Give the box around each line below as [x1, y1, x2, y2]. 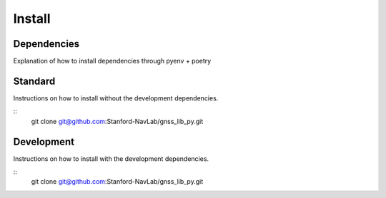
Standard [13, 75, 56, 87]
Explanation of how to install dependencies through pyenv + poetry [13, 57, 212, 66]
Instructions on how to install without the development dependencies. [13, 93, 219, 103]
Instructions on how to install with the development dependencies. [13, 154, 209, 163]
